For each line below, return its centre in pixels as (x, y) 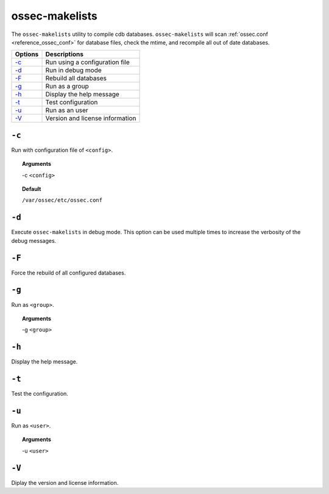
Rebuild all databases (76, 78)
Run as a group (67, 87)
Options (27, 54)
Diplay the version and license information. (65, 482)
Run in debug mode (73, 70)
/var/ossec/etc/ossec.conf (62, 200)
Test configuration (72, 102)
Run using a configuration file (88, 62)
